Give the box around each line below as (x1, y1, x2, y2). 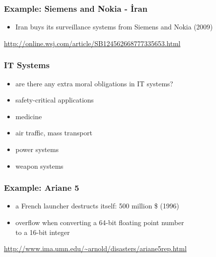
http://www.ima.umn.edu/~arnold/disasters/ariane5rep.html (4, 243, 187, 254)
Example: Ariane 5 (4, 181, 79, 194)
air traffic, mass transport (15, 128, 92, 138)
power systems (15, 144, 59, 154)
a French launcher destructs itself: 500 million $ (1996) (15, 201, 179, 211)
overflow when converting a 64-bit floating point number (15, 217, 184, 227)
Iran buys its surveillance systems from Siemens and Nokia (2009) (15, 22, 213, 32)
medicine (15, 111, 42, 121)
